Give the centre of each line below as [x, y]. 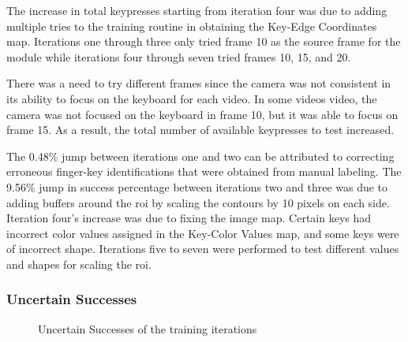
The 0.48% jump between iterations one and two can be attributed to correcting [200, 156]
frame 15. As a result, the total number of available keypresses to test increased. [200, 130]
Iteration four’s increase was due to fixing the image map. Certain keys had [189, 218]
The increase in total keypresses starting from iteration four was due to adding [197, 10]
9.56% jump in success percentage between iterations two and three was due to [197, 186]
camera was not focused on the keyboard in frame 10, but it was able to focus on [202, 114]
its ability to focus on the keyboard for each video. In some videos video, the [192, 98]
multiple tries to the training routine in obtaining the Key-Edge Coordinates [192, 26]
